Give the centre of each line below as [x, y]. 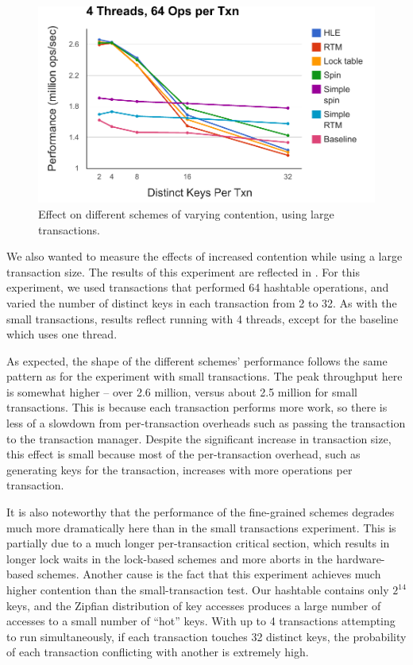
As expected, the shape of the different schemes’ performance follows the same [197, 360]
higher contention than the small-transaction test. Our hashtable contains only [198, 590]
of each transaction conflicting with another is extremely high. [158, 652]
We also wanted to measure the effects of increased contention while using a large [205, 256]
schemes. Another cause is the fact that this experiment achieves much [209, 574]
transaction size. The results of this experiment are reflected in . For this [183, 271]
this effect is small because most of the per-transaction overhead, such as [183, 454]
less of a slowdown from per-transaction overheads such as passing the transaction [206, 423]
